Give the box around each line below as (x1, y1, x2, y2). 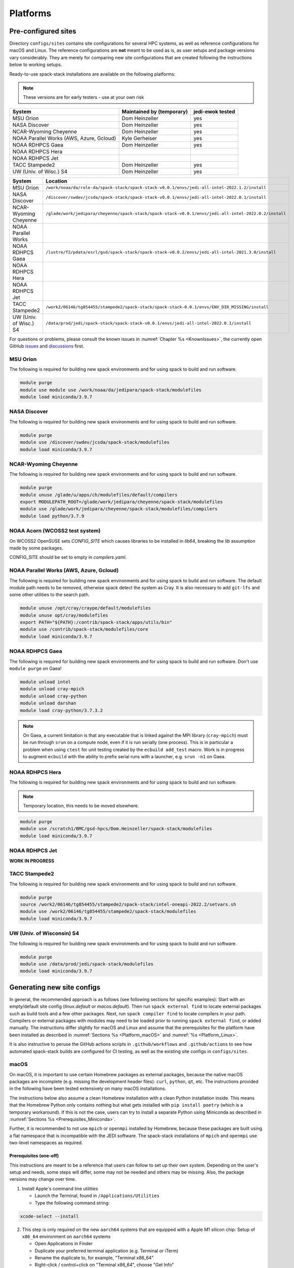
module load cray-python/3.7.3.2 (20, 708, 103, 713)
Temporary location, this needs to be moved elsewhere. (23, 803, 139, 808)
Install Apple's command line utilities (22, 1185, 98, 1191)
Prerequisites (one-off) (9, 1153, 59, 1159)
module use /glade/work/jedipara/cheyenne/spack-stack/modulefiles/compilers (20, 506, 218, 512)
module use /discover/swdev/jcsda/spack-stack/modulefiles (20, 439, 170, 445)
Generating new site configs (9, 983, 101, 992)
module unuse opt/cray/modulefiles (20, 612, 108, 618)
